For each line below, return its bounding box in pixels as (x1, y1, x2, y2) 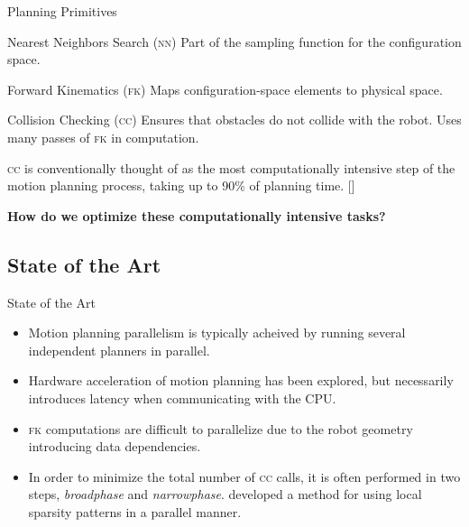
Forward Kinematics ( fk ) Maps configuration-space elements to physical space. (7, 79, 443, 98)
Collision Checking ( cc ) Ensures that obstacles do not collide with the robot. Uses (7, 110, 462, 129)
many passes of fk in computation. (7, 127, 199, 146)
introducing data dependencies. (28, 437, 201, 456)
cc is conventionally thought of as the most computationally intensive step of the (7, 158, 455, 177)
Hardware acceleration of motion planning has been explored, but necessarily (28, 371, 454, 390)
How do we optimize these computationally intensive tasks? (7, 206, 386, 225)
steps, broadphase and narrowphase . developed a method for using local (28, 485, 422, 504)
